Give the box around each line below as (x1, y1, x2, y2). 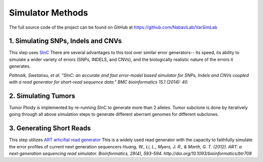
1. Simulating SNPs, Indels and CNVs (9, 37, 122, 45)
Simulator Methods (9, 7, 88, 18)
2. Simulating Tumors (9, 91, 75, 100)
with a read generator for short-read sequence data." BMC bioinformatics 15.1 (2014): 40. (9, 79, 189, 85)
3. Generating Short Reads (9, 124, 91, 132)
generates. (9, 63, 31, 69)
